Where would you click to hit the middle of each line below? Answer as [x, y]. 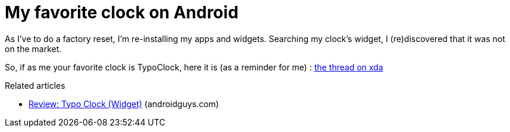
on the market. [33, 49]
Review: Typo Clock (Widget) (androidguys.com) [124, 104]
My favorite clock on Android [122, 12]
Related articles [35, 85]
